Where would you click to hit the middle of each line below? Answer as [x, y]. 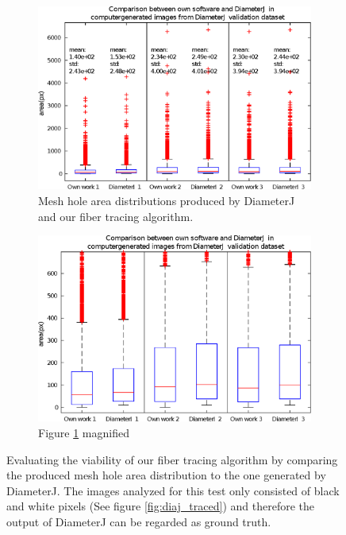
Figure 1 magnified [84, 432]
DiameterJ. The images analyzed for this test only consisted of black [173, 490]
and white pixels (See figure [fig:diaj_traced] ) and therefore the [161, 506]
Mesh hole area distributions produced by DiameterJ [167, 201]
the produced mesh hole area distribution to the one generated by [166, 475]
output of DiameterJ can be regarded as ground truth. [139, 521]
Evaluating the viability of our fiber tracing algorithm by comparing [172, 459]
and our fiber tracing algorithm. [116, 216]
